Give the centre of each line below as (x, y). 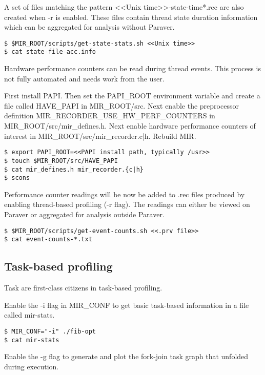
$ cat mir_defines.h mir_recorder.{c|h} (74, 169)
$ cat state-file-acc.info (50, 52)
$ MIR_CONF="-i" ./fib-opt (50, 331)
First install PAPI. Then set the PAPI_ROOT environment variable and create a (132, 96)
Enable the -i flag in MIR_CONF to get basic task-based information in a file (127, 305)
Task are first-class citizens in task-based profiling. (83, 288)
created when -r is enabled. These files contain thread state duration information (131, 17)
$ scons (17, 178)
